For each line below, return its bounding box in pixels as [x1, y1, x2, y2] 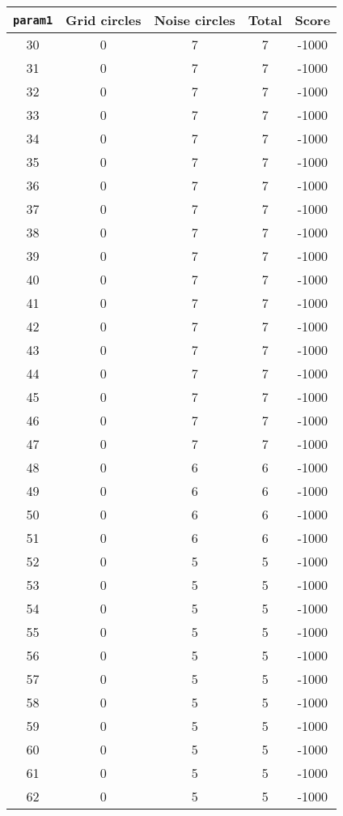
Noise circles [154, 11, 235, 29]
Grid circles [66, 11, 142, 29]
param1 [13, 13, 53, 27]
